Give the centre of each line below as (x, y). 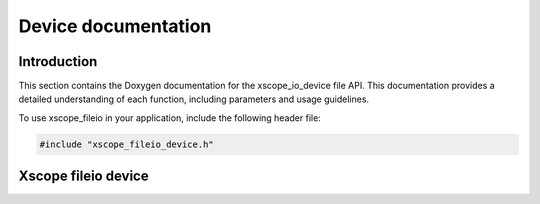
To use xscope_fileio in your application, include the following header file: (170, 117)
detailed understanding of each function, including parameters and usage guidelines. (194, 99)
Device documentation (115, 26)
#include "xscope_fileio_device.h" (126, 144)
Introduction (58, 61)
